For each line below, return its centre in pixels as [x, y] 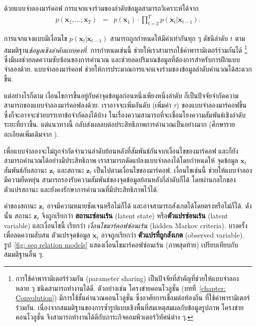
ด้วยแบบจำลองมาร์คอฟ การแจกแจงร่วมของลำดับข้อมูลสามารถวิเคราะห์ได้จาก [101, 8]
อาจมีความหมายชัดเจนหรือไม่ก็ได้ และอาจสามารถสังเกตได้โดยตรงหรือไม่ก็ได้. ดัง [149, 206]
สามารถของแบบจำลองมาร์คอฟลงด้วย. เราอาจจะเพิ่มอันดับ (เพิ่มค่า [88, 105]
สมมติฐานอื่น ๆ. [24, 254]
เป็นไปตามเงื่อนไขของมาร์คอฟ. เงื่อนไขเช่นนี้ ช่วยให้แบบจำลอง [173, 170]
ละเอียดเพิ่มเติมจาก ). [32, 134]
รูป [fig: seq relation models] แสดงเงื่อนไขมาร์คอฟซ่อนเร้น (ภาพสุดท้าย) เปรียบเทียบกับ [121, 244]
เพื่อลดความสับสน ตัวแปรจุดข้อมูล [47, 235]
